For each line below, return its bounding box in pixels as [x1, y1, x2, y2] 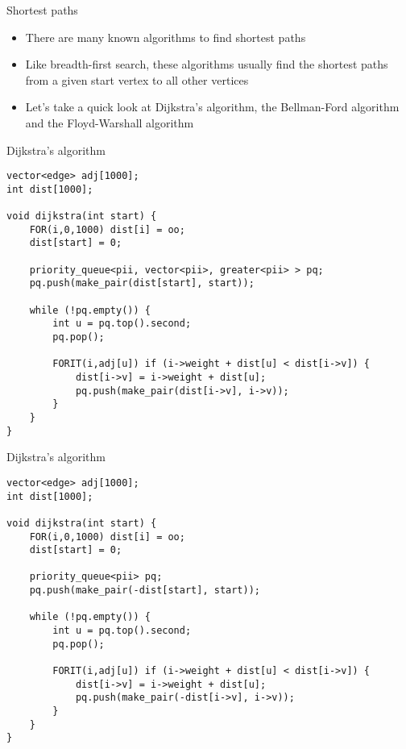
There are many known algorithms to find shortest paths [25, 28, 306, 45]
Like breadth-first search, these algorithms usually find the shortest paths [25, 56, 388, 73]
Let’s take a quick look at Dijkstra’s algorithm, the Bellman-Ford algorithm [25, 98, 400, 115]
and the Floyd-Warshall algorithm [25, 114, 194, 131]
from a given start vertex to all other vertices [25, 71, 249, 88]
